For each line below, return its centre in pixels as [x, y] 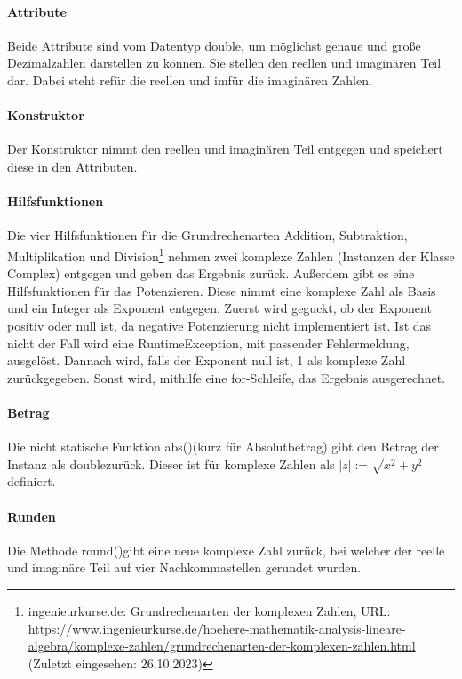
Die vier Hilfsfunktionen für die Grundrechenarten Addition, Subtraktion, [207, 235]
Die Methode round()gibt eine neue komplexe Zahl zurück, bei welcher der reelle [226, 550]
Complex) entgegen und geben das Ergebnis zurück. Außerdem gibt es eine [211, 273]
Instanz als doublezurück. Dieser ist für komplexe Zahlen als [171, 463]
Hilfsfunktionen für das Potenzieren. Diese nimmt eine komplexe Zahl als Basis [222, 290]
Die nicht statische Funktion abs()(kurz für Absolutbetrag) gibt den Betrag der [223, 447]
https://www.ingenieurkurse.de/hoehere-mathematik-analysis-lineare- [217, 628]
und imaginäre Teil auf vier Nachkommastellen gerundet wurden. [184, 567]
